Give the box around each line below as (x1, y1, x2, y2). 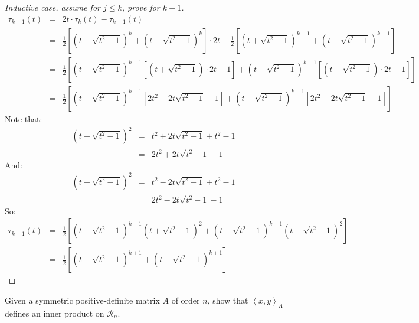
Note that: (5, 113, 42, 125)
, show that (207, 293, 248, 306)
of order (171, 293, 200, 306)
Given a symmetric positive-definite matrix (5, 293, 160, 306)
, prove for (122, 1, 160, 13)
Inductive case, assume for (5, 1, 100, 13)
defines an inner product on (5, 306, 104, 319)
